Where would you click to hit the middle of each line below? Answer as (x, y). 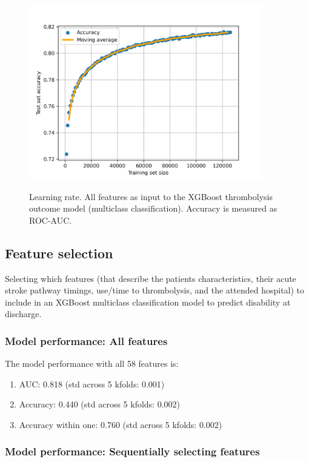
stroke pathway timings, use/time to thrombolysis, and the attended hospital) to (155, 290)
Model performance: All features (86, 340)
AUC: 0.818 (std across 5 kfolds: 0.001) (92, 383)
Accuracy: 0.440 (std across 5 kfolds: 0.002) (99, 404)
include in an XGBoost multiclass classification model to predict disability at (148, 302)
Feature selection (59, 253)
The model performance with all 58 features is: (92, 363)
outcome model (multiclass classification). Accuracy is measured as (153, 208)
